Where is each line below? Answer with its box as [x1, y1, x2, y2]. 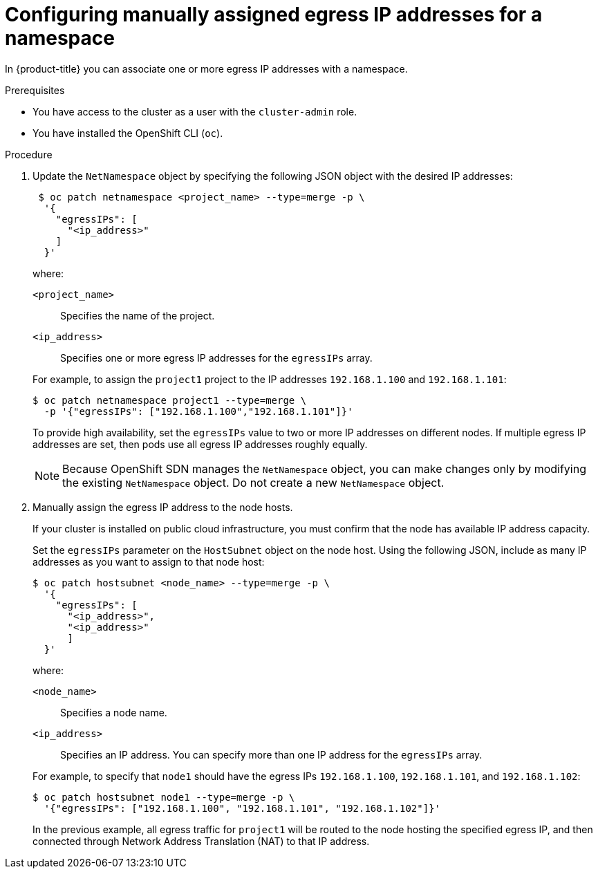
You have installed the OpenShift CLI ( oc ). [32, 127, 223, 139]
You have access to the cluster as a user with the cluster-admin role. [32, 105, 357, 118]
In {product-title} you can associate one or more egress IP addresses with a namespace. [5, 62, 408, 75]
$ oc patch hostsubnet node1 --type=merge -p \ [32, 791, 295, 803]
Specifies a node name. [60, 706, 167, 718]
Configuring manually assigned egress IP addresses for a [5, 3, 543, 26]
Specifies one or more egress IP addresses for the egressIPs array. [60, 351, 373, 364]
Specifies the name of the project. [60, 309, 215, 322]
